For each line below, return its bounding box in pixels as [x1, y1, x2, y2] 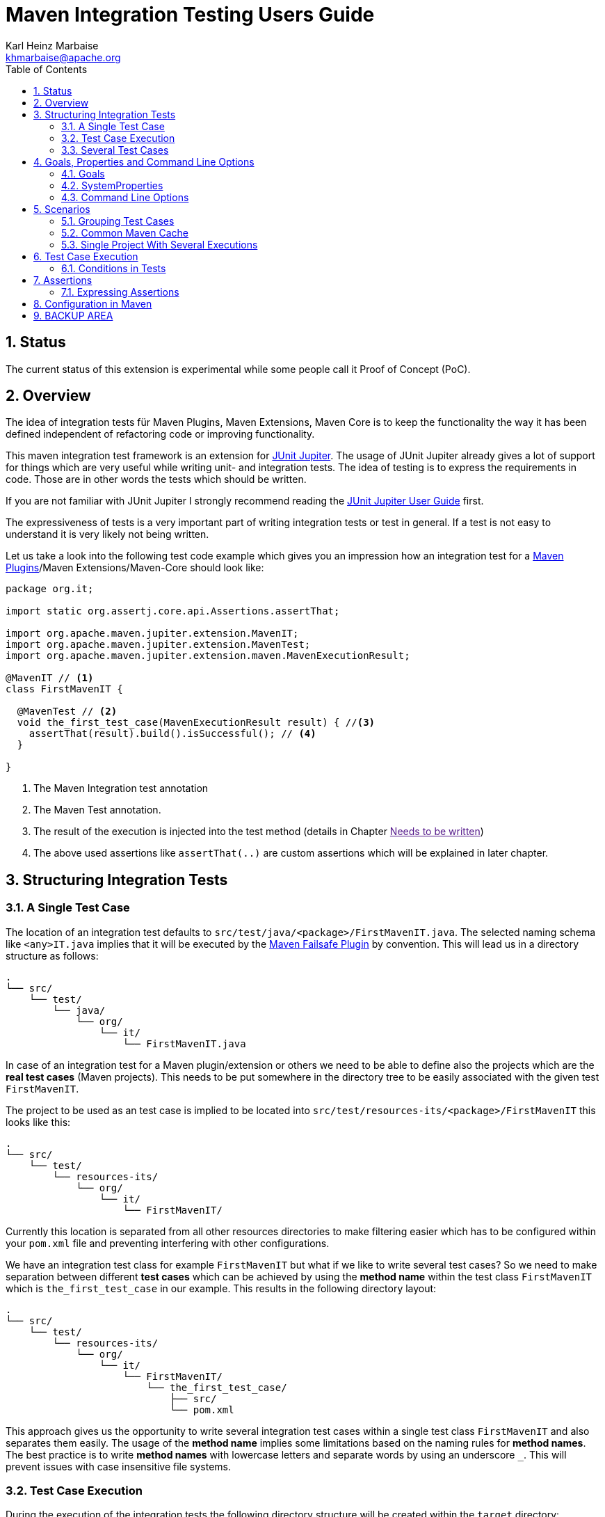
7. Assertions [33, 273, 92, 286]
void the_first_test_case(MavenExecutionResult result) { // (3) [17, 717, 376, 729]
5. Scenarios [33, 202, 90, 215]
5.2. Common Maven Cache [61, 226, 189, 239]
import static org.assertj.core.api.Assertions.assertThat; [6, 605, 340, 617]
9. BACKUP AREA [33, 309, 113, 321]
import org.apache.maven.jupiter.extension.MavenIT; [6, 628, 299, 640]
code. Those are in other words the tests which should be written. [6, 473, 307, 486]
